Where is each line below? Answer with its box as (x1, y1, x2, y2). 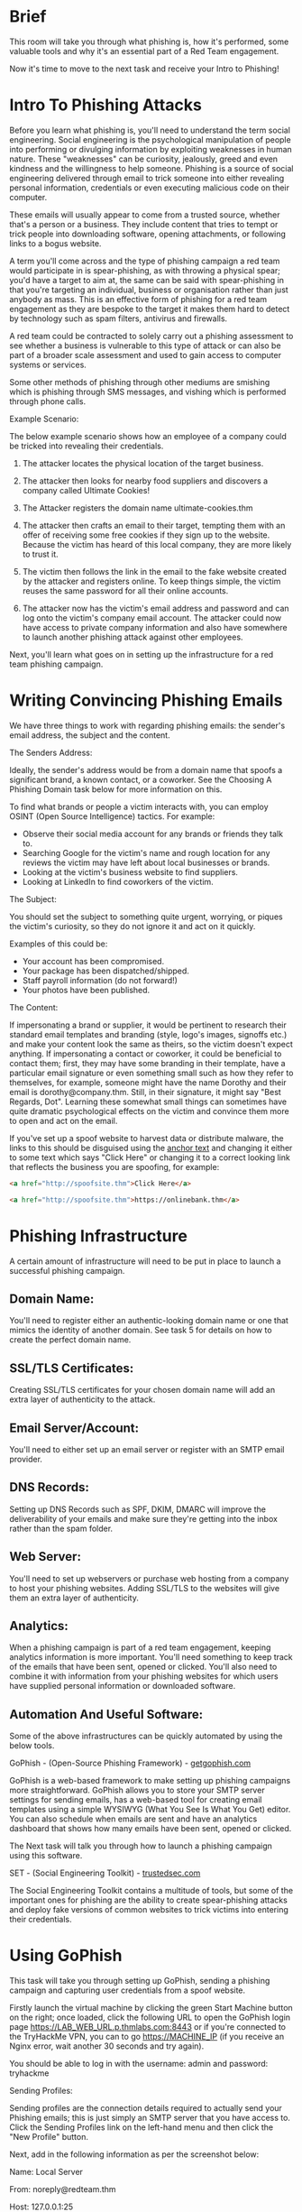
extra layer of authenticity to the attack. (9, 1394, 156, 1405)
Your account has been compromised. (22, 955, 165, 966)
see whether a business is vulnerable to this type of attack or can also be (9, 340, 281, 351)
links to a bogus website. (9, 237, 102, 249)
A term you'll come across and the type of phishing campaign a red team (9, 255, 280, 266)
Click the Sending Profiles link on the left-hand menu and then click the (9, 2122, 273, 2133)
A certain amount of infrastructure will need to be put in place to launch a (9, 1256, 281, 1267)
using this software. (9, 1850, 83, 1861)
